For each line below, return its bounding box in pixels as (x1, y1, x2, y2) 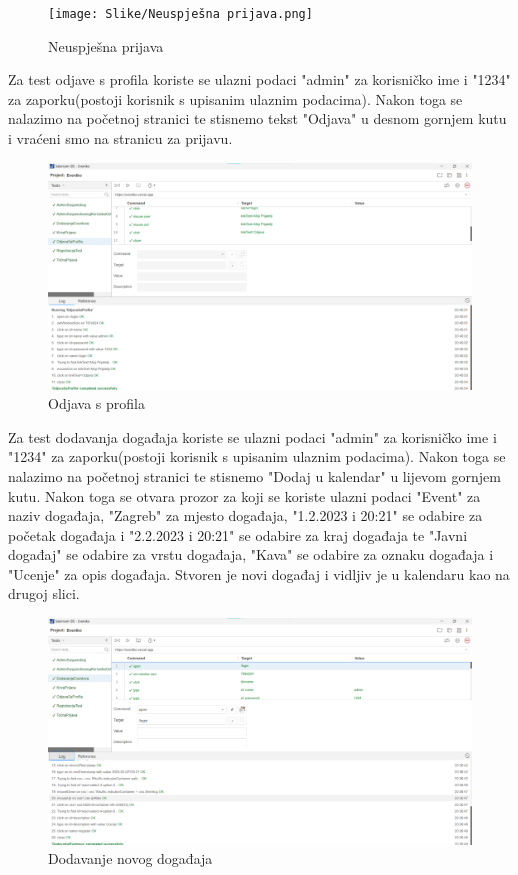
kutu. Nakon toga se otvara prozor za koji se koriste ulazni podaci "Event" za (8, 485, 481, 506)
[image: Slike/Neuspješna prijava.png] (48, 7, 313, 21)
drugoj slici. (8, 583, 80, 604)
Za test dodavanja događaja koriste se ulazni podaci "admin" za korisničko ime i (8, 426, 497, 447)
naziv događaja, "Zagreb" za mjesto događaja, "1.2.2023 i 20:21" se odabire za (8, 505, 483, 526)
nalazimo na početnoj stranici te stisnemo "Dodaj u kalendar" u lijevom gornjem (8, 465, 501, 486)
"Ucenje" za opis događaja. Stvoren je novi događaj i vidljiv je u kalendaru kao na (8, 563, 510, 584)
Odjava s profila (48, 393, 145, 414)
